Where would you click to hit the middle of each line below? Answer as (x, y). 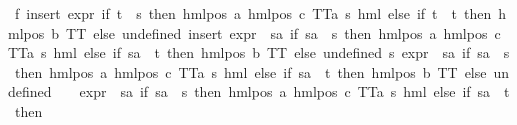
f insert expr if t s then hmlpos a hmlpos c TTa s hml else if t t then (253, 13)
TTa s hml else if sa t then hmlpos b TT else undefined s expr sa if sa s (259, 52)
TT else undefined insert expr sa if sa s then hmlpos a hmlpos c (283, 32)
